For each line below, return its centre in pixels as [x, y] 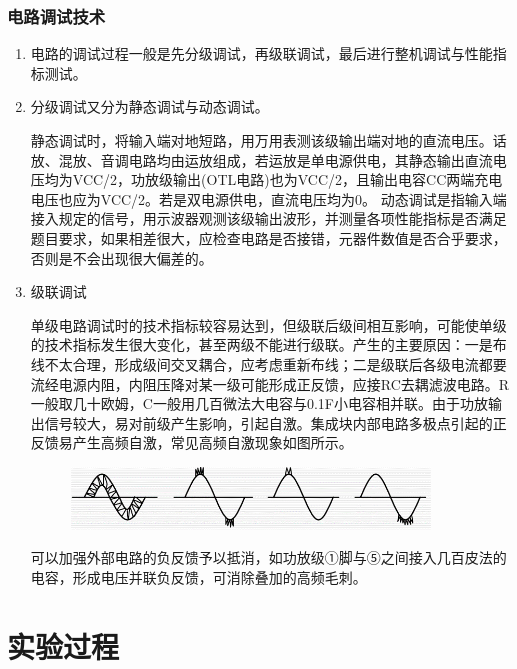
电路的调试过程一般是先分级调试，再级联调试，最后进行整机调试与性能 [261, 53]
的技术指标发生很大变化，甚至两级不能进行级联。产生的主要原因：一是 [261, 344]
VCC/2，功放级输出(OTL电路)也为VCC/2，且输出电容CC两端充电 [287, 179]
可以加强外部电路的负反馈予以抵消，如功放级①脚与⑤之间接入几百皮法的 [268, 557]
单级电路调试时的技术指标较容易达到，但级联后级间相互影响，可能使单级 [268, 324]
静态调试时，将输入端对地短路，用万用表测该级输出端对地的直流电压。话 [268, 140]
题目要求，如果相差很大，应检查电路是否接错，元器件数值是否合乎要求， [268, 237]
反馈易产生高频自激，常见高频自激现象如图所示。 [191, 442]
